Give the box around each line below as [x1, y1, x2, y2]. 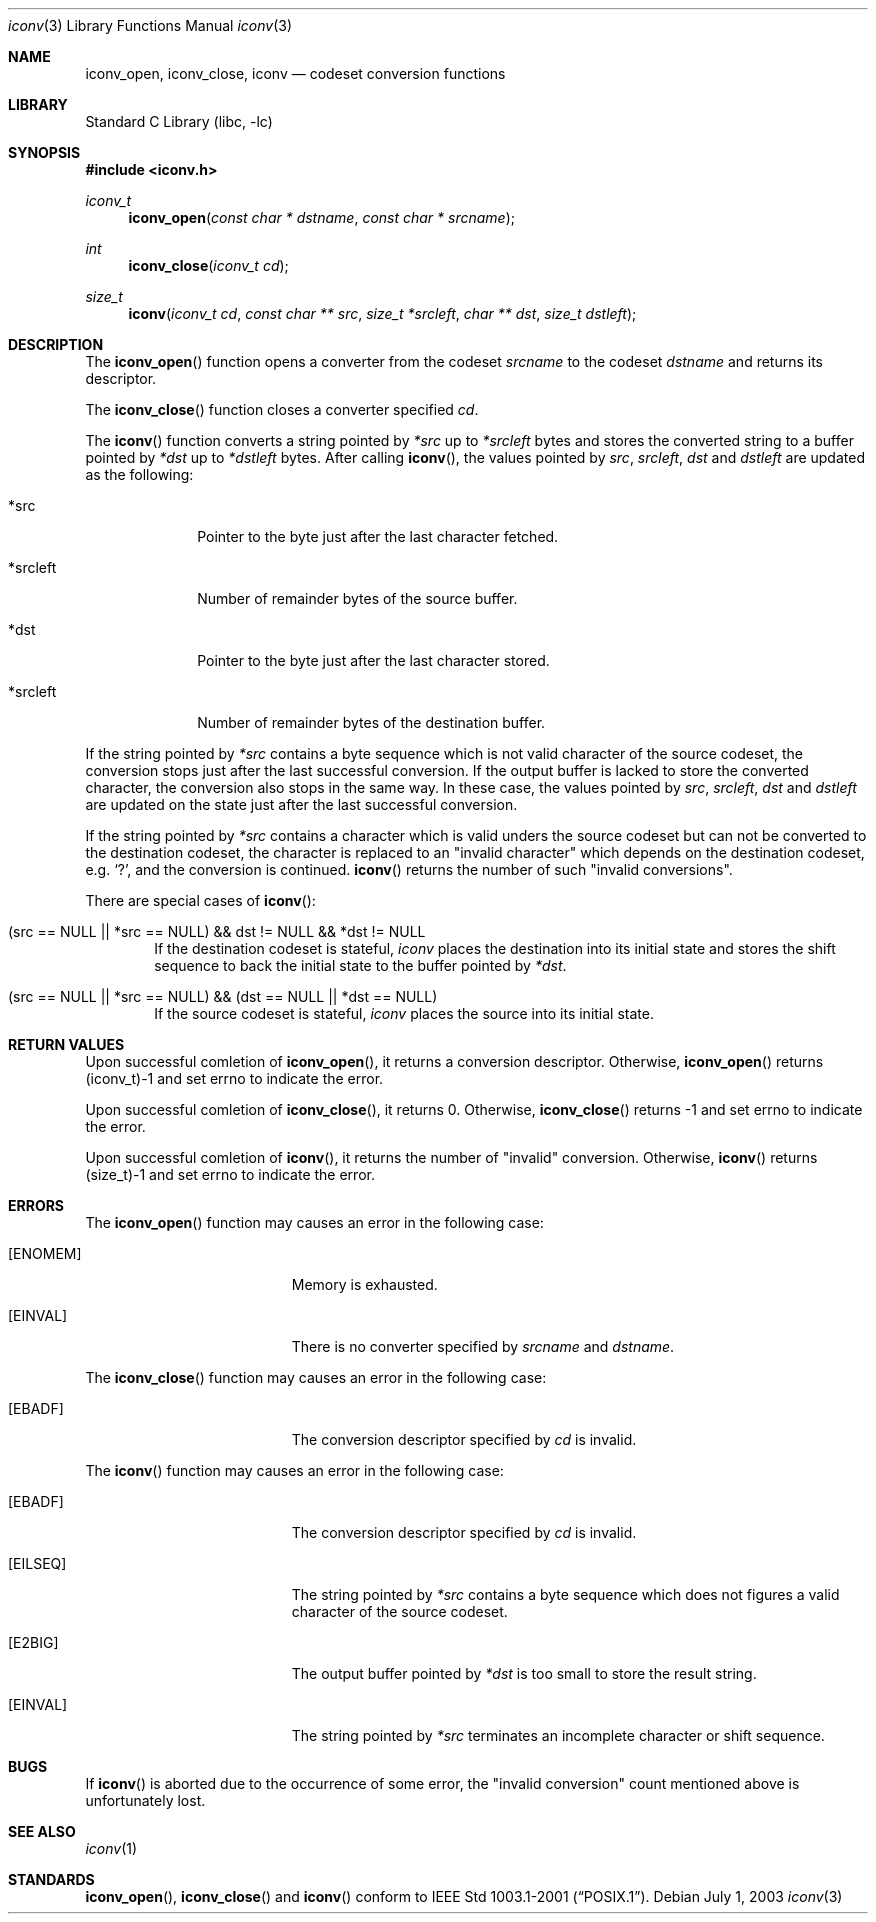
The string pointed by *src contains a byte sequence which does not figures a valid [291, 1586, 840, 1603]
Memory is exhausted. [291, 1276, 438, 1293]
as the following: [85, 466, 194, 483]
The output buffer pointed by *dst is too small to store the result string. [291, 1665, 757, 1682]
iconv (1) [85, 1840, 138, 1857]
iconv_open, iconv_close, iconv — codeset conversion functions [85, 65, 506, 82]
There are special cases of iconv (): [85, 892, 316, 909]
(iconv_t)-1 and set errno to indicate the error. [85, 1070, 384, 1087]
